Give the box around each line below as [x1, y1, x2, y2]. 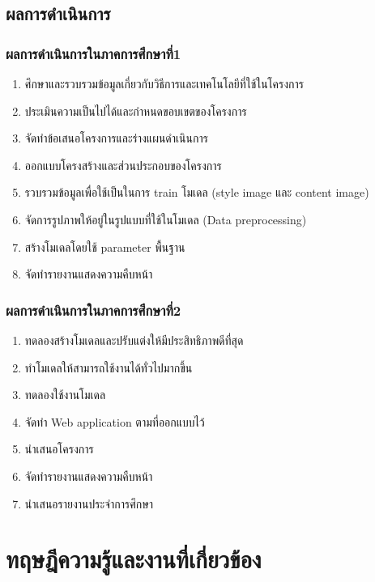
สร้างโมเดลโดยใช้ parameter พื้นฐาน [24, 238, 185, 255]
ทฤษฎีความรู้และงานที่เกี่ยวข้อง [6, 542, 262, 576]
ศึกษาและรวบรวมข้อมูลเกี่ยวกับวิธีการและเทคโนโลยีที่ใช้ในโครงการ [24, 75, 304, 91]
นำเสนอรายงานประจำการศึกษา [24, 495, 154, 512]
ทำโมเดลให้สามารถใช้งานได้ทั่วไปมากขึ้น [24, 359, 193, 376]
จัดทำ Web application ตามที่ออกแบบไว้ [24, 413, 205, 430]
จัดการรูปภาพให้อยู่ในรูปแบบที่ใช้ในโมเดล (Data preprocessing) [24, 210, 307, 227]
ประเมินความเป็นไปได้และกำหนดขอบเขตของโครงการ [24, 102, 247, 119]
